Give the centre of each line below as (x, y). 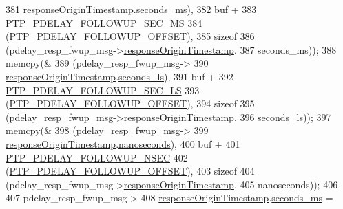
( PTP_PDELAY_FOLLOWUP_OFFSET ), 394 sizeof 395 (130, 103)
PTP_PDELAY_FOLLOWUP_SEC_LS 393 (103, 90)
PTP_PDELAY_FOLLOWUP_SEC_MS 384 (104, 22)
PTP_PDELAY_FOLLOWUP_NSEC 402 (97, 157)
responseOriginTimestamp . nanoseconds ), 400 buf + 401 (123, 143)
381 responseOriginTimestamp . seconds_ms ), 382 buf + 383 (131, 9)
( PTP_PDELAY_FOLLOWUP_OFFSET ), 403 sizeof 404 (130, 171)
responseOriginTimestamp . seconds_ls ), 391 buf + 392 (119, 76)
